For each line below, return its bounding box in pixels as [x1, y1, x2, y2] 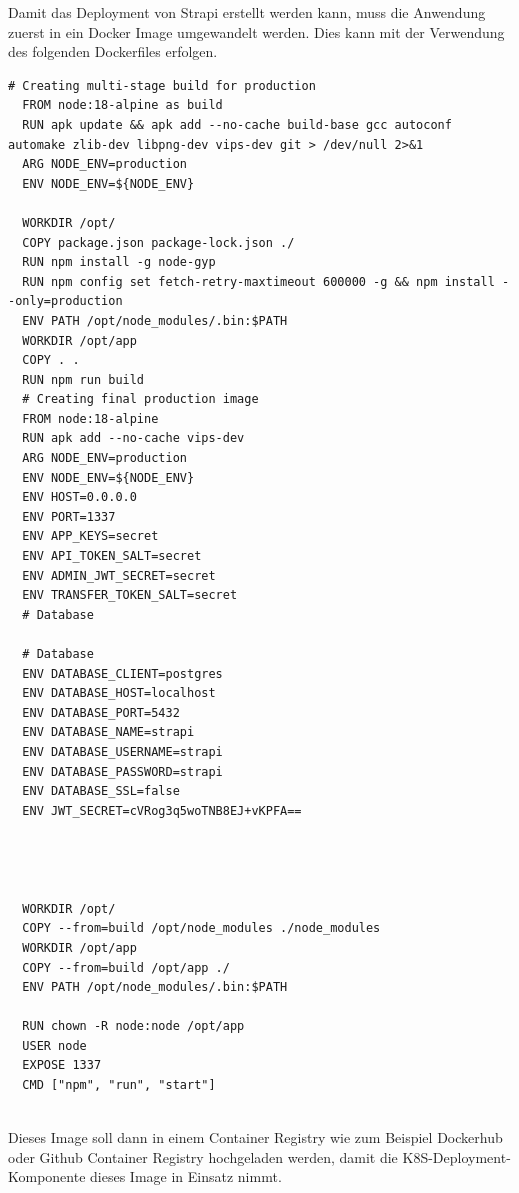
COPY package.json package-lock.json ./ [22, 235, 295, 250]
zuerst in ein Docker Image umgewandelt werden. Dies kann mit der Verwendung [8, 21, 505, 42]
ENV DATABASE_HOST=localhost [22, 686, 216, 701]
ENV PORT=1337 [22, 509, 116, 524]
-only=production [8, 294, 123, 309]
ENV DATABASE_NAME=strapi [22, 725, 195, 740]
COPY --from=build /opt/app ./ [22, 960, 230, 975]
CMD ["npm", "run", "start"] [22, 1078, 216, 1093]
